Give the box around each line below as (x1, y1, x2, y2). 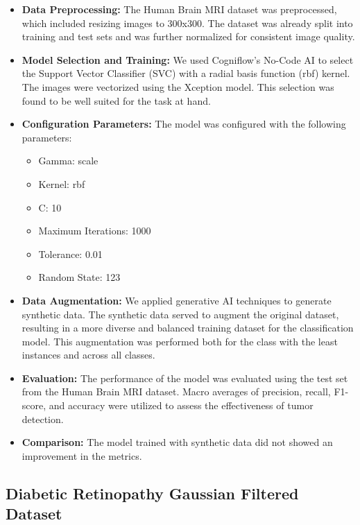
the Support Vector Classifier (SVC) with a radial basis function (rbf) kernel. (22, 66, 350, 80)
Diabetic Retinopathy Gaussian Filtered (6, 482, 299, 504)
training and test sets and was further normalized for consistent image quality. (22, 29, 355, 44)
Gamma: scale (38, 153, 98, 168)
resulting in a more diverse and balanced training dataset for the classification (22, 320, 354, 335)
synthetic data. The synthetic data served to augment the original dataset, (22, 307, 339, 321)
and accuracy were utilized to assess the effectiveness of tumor (49, 398, 314, 413)
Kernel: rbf (38, 176, 85, 191)
